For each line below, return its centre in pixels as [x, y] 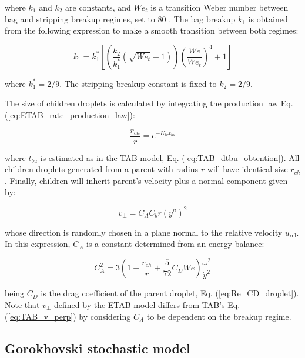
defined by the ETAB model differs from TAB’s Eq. [147, 304]
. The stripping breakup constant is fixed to [138, 83]
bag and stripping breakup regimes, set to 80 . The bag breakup [120, 19]
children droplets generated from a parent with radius [102, 169]
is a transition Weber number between [219, 7]
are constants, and [98, 7]
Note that [22, 304]
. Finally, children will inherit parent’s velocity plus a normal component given [146, 180]
